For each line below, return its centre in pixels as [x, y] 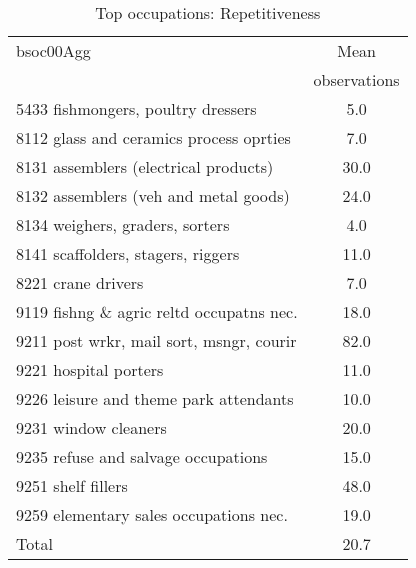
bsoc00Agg [53, 50]
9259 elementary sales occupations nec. [152, 514]
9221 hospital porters [90, 369]
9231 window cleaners [91, 427]
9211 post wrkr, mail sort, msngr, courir [156, 340]
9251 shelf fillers [72, 485]
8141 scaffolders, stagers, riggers [128, 253]
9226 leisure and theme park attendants [155, 398]
